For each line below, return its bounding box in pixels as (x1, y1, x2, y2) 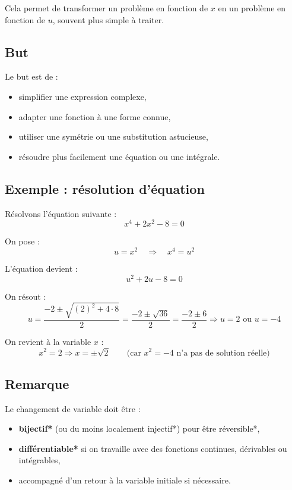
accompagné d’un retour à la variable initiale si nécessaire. (18, 474, 231, 486)
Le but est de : (5, 70, 58, 83)
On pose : (5, 235, 40, 247)
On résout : (5, 290, 46, 302)
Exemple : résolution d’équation (5, 179, 205, 197)
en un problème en (218, 2, 286, 14)
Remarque (5, 374, 69, 392)
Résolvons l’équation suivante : (5, 207, 117, 219)
